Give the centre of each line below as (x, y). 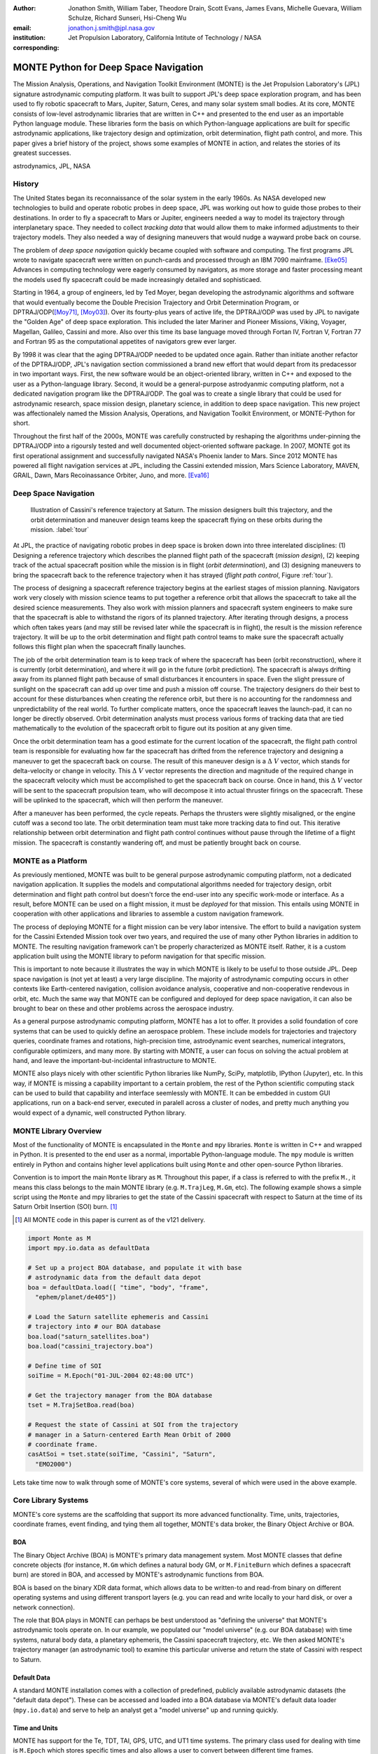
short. (22, 423)
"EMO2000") (54, 1464)
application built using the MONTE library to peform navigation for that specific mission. (139, 956)
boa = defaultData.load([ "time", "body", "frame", (118, 1287)
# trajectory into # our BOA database (94, 1327)
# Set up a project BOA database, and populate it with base (135, 1267)
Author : (24, 8)
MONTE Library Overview (57, 1131)
